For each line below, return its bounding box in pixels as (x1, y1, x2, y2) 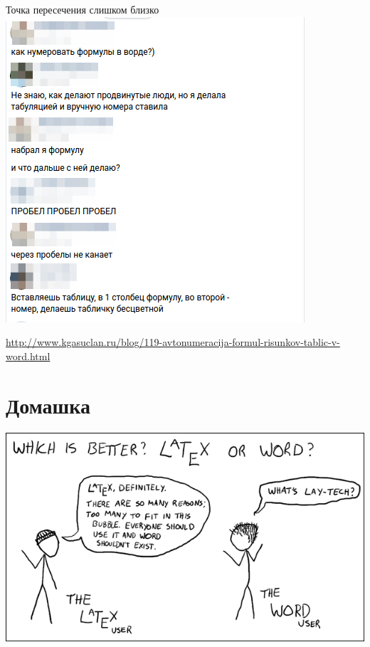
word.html (6, 348, 51, 363)
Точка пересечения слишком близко (6, 2, 159, 16)
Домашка (6, 390, 90, 419)
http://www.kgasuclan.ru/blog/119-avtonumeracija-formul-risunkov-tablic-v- (6, 335, 340, 349)
